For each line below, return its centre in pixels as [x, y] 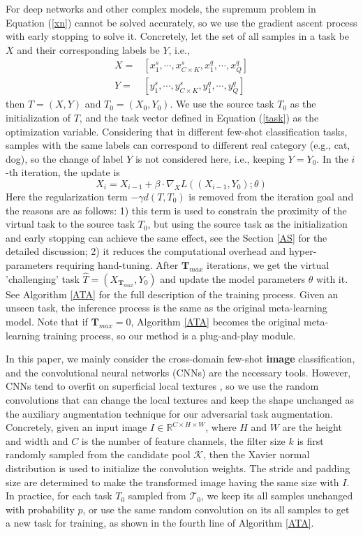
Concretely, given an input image [76, 427]
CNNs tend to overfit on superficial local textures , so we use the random [162, 386]
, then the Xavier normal [257, 454]
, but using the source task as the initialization [247, 224]
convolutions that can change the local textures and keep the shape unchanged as [180, 399]
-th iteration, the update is [63, 172]
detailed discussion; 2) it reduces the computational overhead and [146, 251]
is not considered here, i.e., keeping [210, 158]
